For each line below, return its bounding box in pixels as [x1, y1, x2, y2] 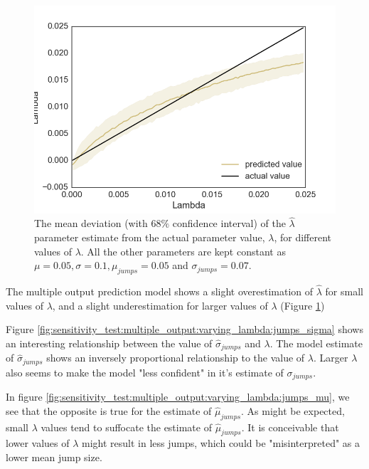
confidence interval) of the [172, 216, 286, 231]
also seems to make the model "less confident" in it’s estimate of [6, 364, 284, 379]
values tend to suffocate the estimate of [41, 419, 212, 434]
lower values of [6, 436, 70, 450]
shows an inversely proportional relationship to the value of [46, 350, 305, 365]
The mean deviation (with [34, 216, 148, 231]
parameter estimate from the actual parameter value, [34, 229, 265, 244]
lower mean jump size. [6, 450, 102, 465]
